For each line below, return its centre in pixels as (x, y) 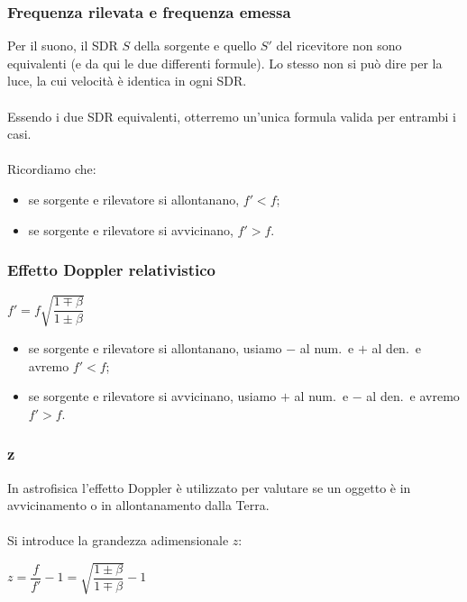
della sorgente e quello (195, 46)
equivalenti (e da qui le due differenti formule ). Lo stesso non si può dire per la (225, 63)
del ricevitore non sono (339, 46)
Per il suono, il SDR (63, 46)
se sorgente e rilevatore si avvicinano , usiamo (152, 396)
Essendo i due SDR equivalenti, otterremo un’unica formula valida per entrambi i (232, 116)
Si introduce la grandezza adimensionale (118, 540)
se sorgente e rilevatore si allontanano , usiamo (155, 347)
